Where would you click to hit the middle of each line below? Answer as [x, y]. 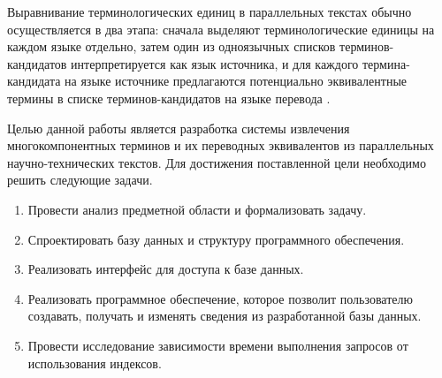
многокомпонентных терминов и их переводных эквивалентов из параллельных [221, 145]
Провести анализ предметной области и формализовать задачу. [197, 209]
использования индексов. [95, 363]
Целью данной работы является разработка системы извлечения [179, 128]
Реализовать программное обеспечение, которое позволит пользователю [220, 298]
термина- [386, 63]
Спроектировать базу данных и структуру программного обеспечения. [216, 239]
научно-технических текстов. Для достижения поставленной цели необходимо [217, 162]
